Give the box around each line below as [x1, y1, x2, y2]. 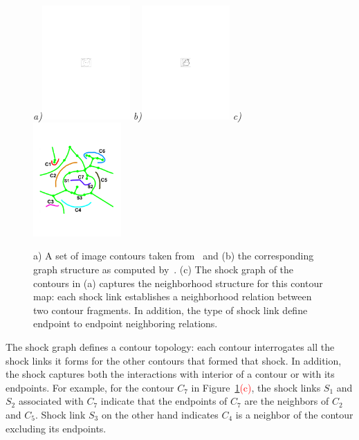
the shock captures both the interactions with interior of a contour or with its [6, 367, 335, 381]
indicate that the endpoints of [100, 394, 228, 408]
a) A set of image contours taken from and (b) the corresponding [33, 248, 314, 263]
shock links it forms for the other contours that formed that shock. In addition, [6, 353, 342, 367]
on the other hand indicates [101, 407, 219, 421]
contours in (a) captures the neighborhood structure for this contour [33, 275, 323, 290]
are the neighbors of [244, 394, 329, 408]
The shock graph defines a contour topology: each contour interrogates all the [6, 340, 335, 354]
